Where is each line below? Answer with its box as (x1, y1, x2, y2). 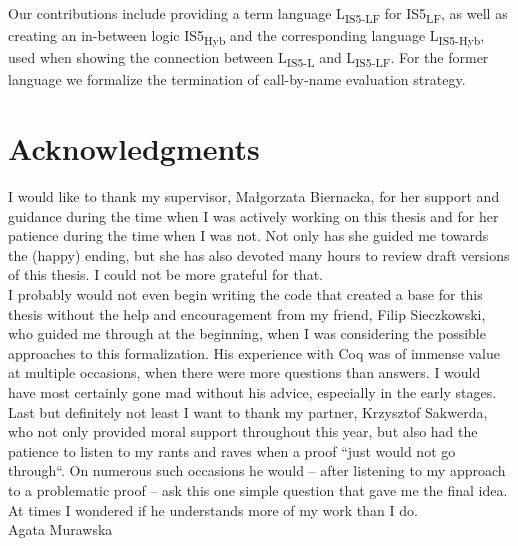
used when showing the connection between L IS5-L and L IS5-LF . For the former (8, 47, 489, 71)
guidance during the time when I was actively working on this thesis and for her (8, 205, 499, 226)
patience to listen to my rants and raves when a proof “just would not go (8, 440, 456, 461)
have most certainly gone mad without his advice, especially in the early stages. (8, 382, 497, 403)
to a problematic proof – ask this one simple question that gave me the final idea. (8, 480, 508, 500)
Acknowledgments (8, 128, 260, 169)
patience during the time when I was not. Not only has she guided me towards (8, 225, 489, 246)
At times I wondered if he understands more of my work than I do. (8, 499, 418, 520)
